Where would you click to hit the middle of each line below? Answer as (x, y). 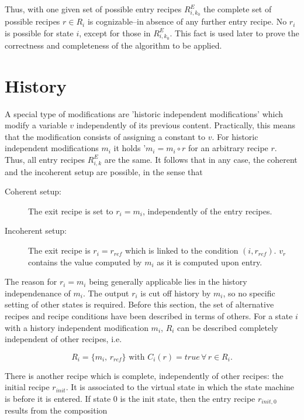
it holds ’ (130, 148)
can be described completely (228, 327)
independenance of (38, 293)
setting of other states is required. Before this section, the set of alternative (139, 304)
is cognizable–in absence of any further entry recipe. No (187, 21)
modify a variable (36, 125)
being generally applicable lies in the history (168, 281)
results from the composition (56, 410)
